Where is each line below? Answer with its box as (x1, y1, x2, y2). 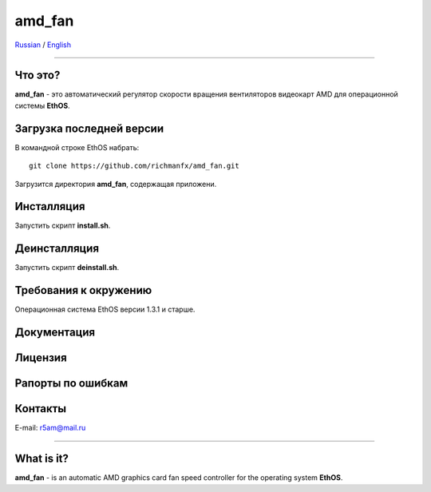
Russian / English (14, 40, 72, 50)
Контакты (14, 402, 67, 415)
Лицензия (14, 351, 67, 365)
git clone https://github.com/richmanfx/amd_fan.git (29, 161, 239, 171)
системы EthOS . (14, 101, 71, 110)
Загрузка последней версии (14, 121, 164, 135)
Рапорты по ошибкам (14, 376, 129, 391)
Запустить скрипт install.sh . (14, 220, 111, 231)
